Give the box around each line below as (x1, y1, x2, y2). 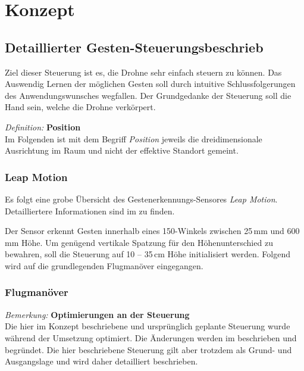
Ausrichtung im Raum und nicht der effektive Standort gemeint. (5, 144, 239, 157)
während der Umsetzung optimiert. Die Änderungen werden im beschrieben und (5, 331, 297, 344)
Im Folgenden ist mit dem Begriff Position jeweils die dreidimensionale (5, 132, 262, 145)
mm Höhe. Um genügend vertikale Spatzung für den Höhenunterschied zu (5, 236, 273, 248)
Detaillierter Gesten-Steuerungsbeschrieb (5, 38, 264, 56)
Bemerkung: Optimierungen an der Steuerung (5, 308, 190, 320)
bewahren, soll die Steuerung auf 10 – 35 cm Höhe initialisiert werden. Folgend (5, 248, 291, 260)
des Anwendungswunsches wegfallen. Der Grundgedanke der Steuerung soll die (5, 89, 292, 101)
